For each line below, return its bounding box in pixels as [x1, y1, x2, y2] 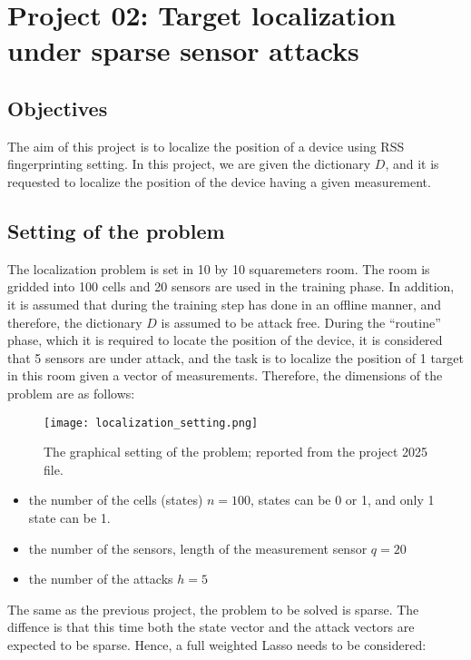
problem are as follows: [7, 383, 135, 402]
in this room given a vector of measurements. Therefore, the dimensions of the [7, 366, 443, 385]
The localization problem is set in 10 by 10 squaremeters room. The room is [7, 259, 430, 278]
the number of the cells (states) [28, 490, 203, 509]
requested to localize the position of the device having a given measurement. [7, 172, 431, 191]
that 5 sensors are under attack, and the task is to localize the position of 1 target [7, 348, 465, 367]
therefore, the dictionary [7, 312, 142, 331]
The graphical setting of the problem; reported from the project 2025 [44, 442, 428, 461]
